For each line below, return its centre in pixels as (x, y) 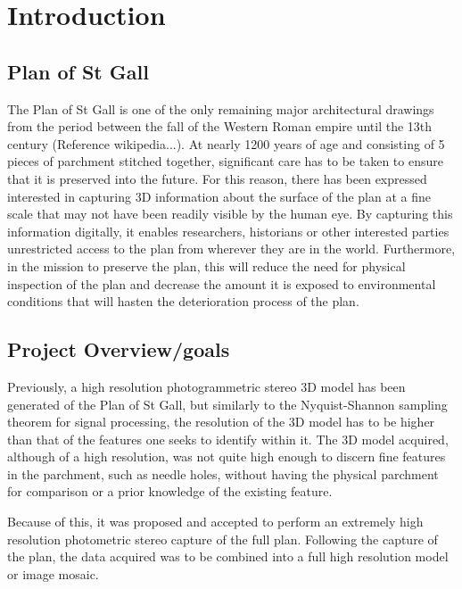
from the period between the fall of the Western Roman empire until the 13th (220, 126)
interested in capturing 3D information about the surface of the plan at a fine (219, 196)
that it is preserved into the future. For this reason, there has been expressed (217, 178)
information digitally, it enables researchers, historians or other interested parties (228, 231)
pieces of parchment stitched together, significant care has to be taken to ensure (225, 161)
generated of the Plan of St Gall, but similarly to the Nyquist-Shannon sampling (227, 404)
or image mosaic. (53, 573)
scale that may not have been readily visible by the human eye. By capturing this (230, 214)
